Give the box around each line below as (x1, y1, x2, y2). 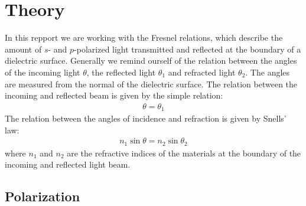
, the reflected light (86, 66, 156, 78)
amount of (5, 42, 42, 55)
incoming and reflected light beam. (5, 158, 131, 171)
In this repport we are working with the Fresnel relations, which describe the (5, 31, 283, 44)
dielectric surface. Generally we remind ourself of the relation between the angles (5, 54, 297, 67)
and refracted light (168, 66, 236, 78)
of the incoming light (5, 66, 80, 78)
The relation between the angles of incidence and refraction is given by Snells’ (5, 112, 287, 125)
